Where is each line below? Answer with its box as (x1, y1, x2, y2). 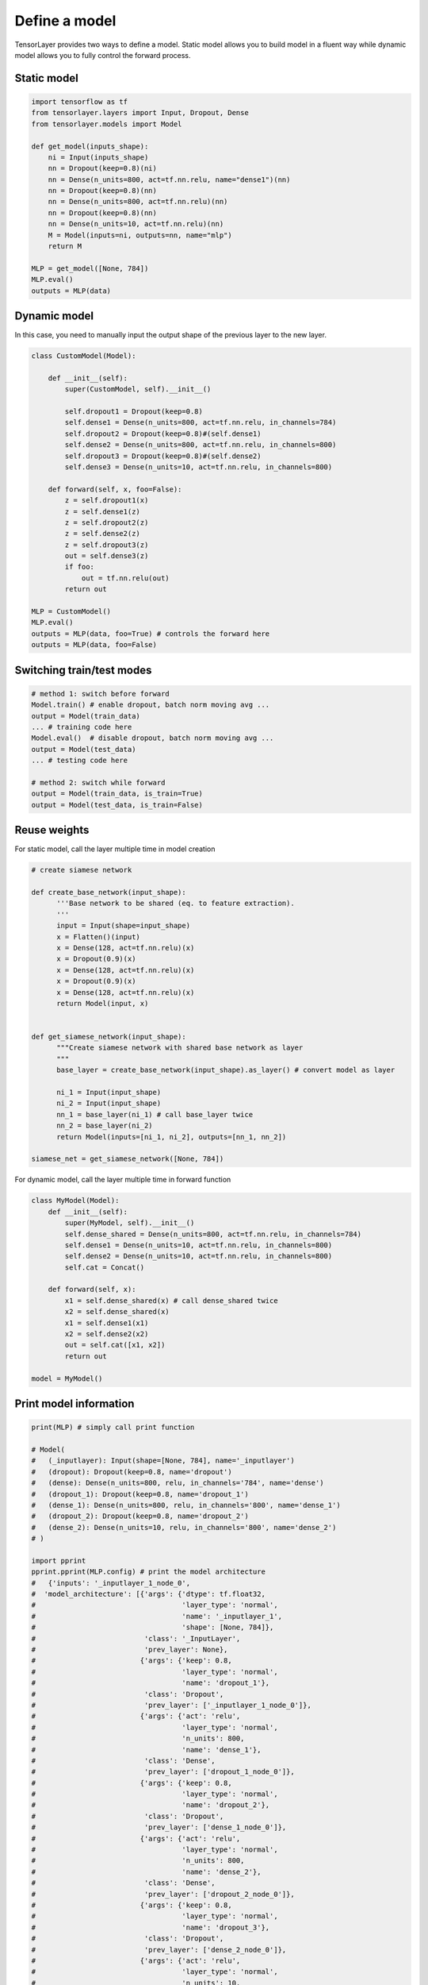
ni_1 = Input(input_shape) (56, 1088, 162, 1097)
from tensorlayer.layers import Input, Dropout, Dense (31, 108, 249, 118)
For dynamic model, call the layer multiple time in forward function (14, 1175, 231, 1185)
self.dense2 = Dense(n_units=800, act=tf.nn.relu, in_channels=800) (64, 441, 337, 449)
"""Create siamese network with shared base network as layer (56, 1043, 304, 1052)
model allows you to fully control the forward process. (14, 50, 191, 60)
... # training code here (31, 723, 132, 731)
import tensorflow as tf (31, 97, 128, 106)
